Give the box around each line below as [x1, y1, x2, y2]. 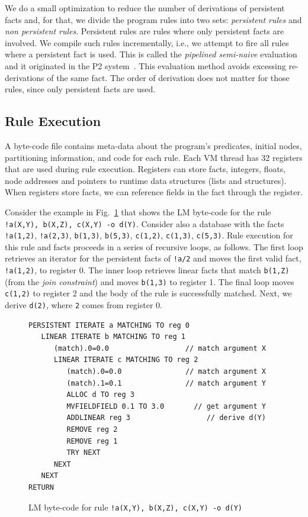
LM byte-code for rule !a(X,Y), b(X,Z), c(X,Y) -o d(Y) [28, 500, 243, 513]
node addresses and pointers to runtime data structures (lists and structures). [5, 174, 287, 186]
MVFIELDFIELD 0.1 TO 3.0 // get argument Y [66, 402, 266, 411]
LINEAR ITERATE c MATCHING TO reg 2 [53, 356, 198, 364]
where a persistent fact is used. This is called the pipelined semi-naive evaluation [5, 48, 297, 60]
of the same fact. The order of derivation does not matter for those [47, 71, 290, 83]
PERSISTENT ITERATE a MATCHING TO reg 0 [28, 321, 190, 329]
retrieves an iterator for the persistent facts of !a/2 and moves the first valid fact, [5, 252, 301, 264]
